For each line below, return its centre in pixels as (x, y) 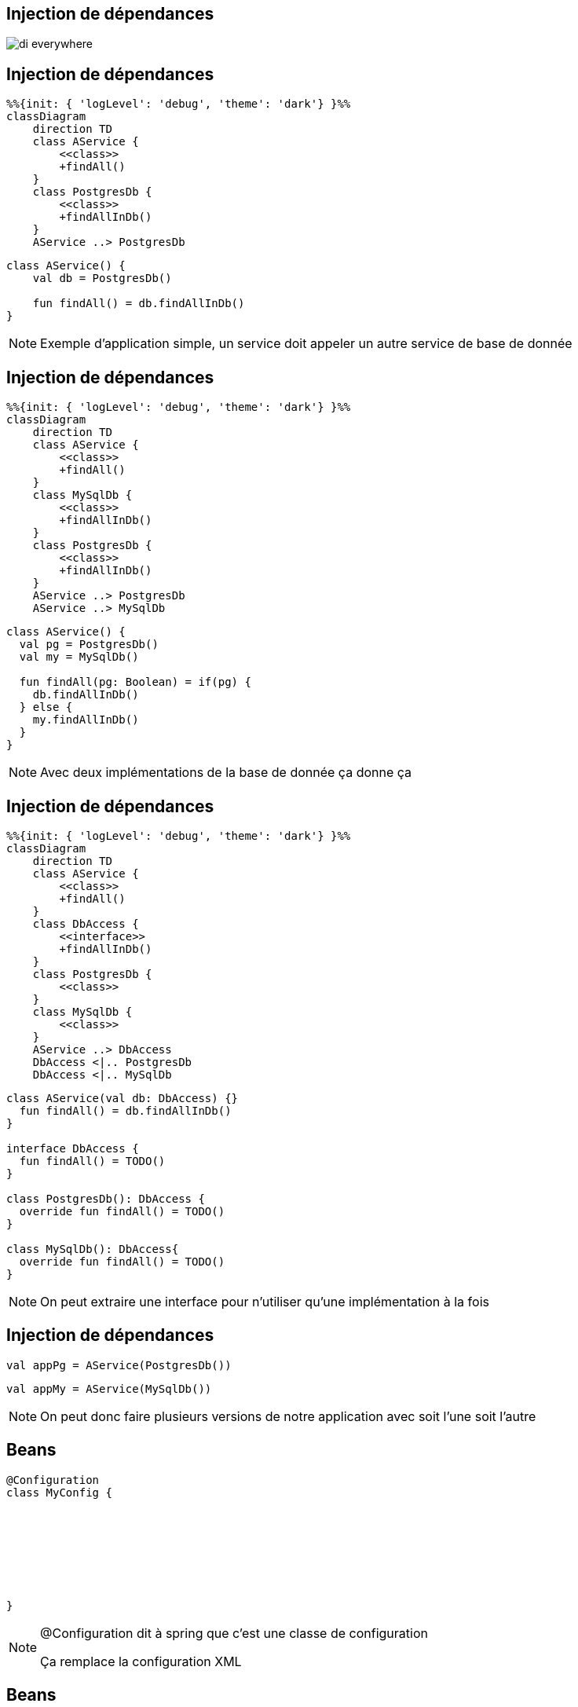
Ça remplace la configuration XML (141, 1661)
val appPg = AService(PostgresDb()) (119, 1365)
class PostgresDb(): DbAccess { (106, 1198)
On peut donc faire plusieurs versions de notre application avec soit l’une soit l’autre (288, 1416)
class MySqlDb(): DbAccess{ (93, 1249)
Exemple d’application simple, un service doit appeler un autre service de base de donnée (306, 344)
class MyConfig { (59, 1492)
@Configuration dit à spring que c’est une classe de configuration (234, 1633)
